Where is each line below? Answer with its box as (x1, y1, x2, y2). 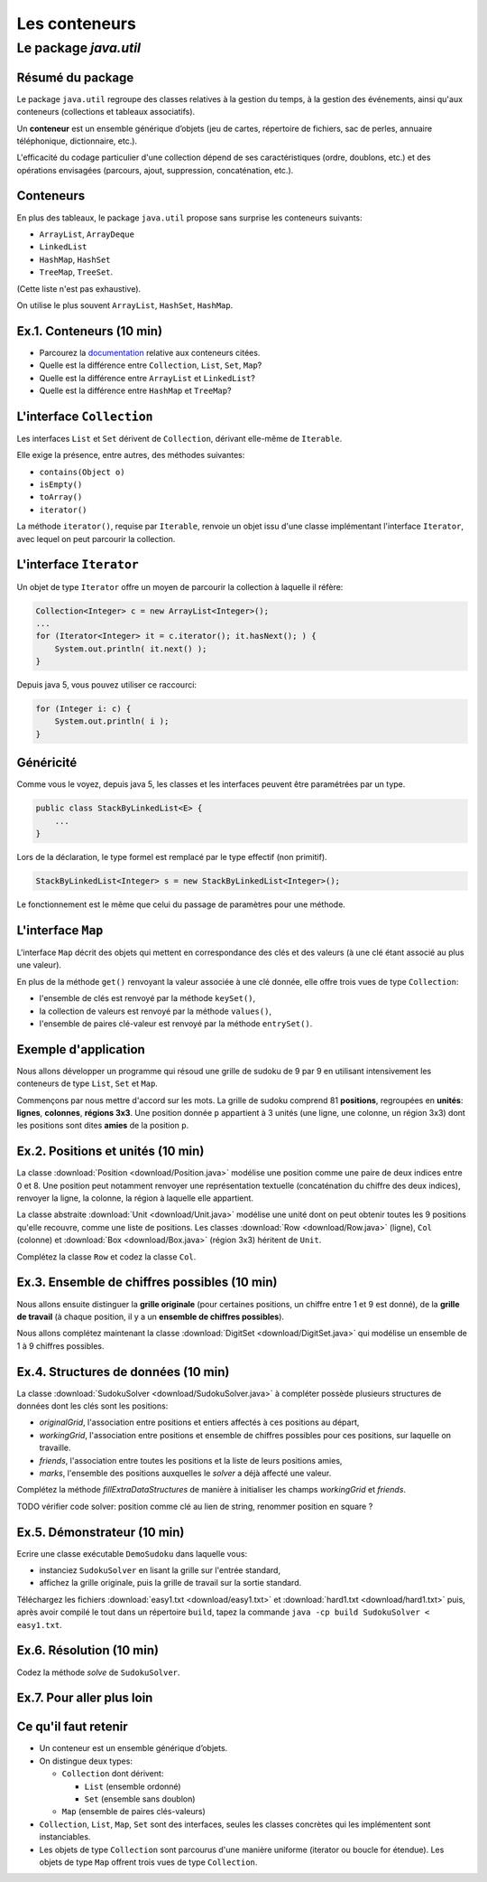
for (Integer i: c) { (35, 704, 132, 714)
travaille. (39, 1442, 71, 1454)
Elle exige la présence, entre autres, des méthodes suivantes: (16, 450, 245, 461)
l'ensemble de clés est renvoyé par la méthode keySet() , (39, 993, 256, 1004)
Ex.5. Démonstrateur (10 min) (16, 1524, 185, 1540)
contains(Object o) (39, 466, 125, 477)
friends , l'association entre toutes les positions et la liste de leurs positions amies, (39, 1455, 343, 1465)
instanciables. (39, 1831, 91, 1842)
